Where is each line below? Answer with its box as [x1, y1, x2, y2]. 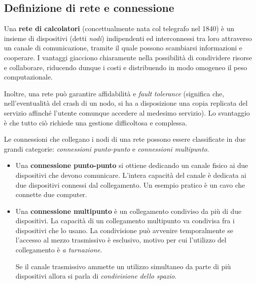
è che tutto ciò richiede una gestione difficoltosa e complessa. [4, 117, 187, 127]
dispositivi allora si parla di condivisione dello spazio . [15, 271, 177, 281]
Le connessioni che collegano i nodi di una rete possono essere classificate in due [4, 134, 246, 144]
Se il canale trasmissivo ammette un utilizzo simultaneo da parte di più [15, 261, 231, 271]
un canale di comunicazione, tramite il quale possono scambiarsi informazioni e [4, 42, 243, 53]
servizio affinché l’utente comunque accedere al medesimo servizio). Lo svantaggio [4, 107, 250, 118]
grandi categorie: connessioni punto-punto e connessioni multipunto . [4, 143, 209, 154]
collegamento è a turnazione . [15, 244, 102, 255]
